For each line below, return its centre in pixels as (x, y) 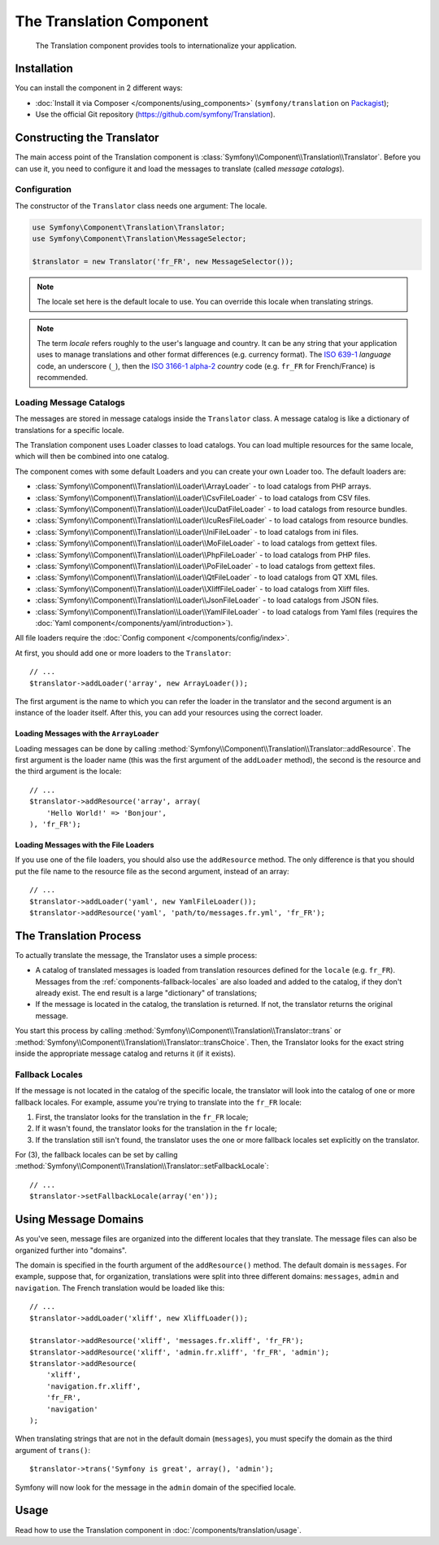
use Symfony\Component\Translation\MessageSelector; (139, 239)
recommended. (63, 378)
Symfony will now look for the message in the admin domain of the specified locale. (156, 1487)
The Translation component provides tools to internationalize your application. (166, 46)
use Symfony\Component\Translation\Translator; (128, 227)
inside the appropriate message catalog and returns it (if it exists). (125, 1053)
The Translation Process (78, 936)
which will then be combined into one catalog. (92, 457)
